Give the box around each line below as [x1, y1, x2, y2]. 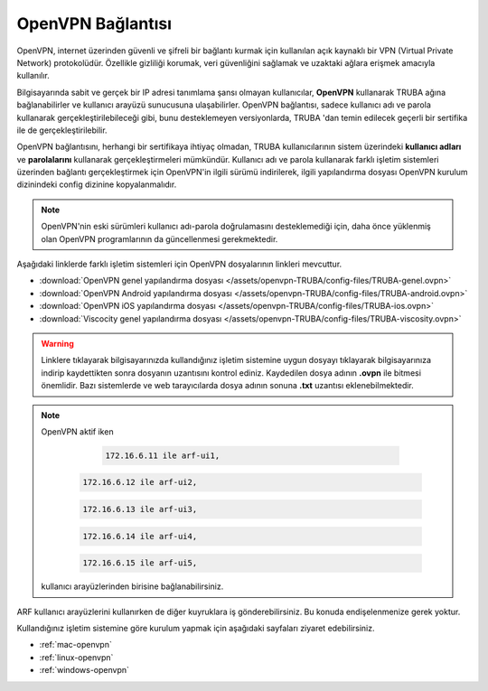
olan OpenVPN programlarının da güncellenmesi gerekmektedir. [41, 233, 278, 244]
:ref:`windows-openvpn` [39, 665, 130, 676]
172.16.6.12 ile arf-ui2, [82, 477, 198, 488]
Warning [41, 338, 74, 349]
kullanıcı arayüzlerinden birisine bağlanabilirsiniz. [41, 581, 224, 592]
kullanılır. [16, 70, 50, 81]
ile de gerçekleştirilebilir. [16, 125, 108, 135]
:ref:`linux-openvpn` [39, 651, 114, 663]
